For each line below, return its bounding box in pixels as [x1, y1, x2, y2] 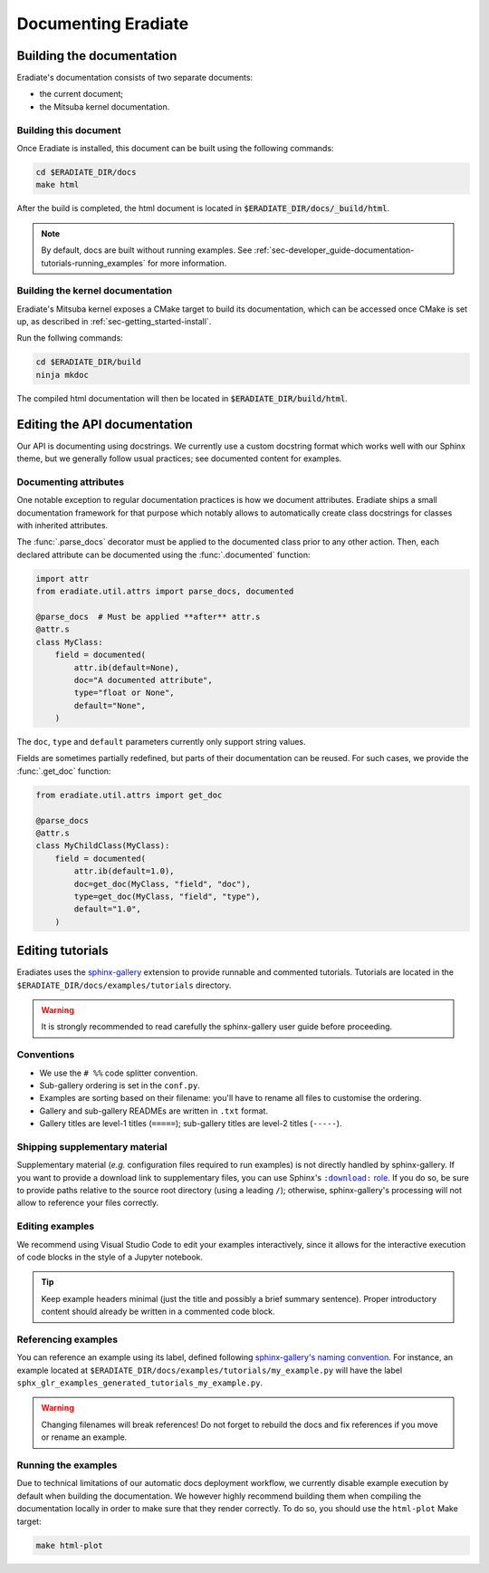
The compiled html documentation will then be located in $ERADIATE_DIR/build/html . [16, 392, 348, 403]
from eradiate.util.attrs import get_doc [35, 789, 223, 800]
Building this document [16, 123, 121, 136]
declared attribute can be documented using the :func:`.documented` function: [16, 549, 311, 560]
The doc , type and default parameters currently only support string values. [16, 737, 307, 748]
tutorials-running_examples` [41, 257, 146, 268]
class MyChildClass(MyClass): [35, 841, 170, 851]
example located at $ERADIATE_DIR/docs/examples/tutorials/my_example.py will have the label [16, 1365, 403, 1375]
